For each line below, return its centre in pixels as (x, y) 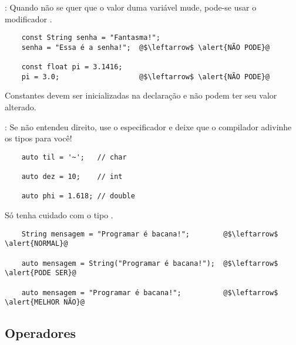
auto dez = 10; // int (72, 177)
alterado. (21, 107)
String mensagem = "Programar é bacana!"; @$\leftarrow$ (150, 234)
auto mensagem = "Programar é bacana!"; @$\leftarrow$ (150, 292)
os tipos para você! (38, 138)
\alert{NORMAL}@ (36, 244)
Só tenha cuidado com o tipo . (59, 215)
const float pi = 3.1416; (72, 67)
